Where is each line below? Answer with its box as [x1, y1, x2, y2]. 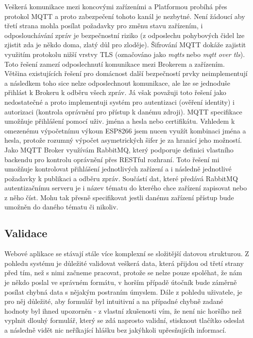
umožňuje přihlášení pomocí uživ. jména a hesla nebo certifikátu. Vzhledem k [4, 116, 235, 126]
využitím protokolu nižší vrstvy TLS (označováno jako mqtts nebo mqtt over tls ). [4, 49, 245, 59]
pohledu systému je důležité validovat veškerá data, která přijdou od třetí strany [4, 258, 244, 268]
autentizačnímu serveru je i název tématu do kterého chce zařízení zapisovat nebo [4, 183, 247, 193]
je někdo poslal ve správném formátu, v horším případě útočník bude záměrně [4, 277, 237, 287]
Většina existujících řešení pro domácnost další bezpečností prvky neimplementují [4, 68, 248, 78]
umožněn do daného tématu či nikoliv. [4, 202, 118, 212]
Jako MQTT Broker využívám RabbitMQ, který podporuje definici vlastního [4, 144, 234, 154]
